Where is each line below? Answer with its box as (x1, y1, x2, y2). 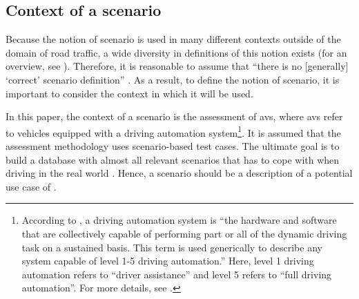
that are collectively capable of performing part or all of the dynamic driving (21, 226, 347, 240)
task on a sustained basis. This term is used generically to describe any (21, 240, 322, 254)
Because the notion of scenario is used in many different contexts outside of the (6, 32, 341, 46)
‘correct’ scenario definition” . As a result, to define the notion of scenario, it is (6, 72, 340, 86)
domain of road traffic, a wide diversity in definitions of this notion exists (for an (6, 45, 347, 59)
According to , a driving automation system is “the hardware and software (21, 213, 337, 227)
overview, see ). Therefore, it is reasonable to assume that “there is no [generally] (6, 59, 349, 73)
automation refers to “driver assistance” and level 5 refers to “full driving (21, 267, 332, 281)
